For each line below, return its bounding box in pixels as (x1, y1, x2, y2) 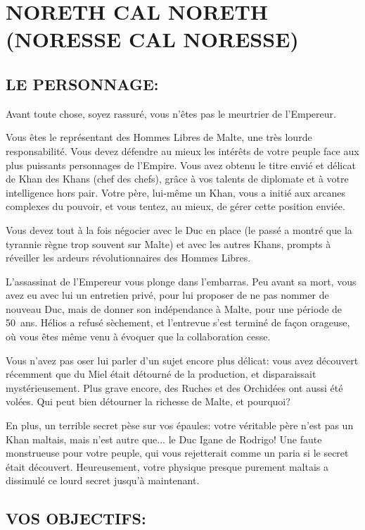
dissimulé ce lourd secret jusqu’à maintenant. (6, 473, 200, 488)
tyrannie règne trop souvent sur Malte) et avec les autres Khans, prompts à (6, 236, 331, 251)
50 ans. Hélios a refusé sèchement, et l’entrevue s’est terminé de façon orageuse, (6, 315, 350, 330)
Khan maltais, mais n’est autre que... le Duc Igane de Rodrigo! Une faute (6, 431, 322, 446)
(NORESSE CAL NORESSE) (6, 25, 299, 54)
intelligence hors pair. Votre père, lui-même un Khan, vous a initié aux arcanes (6, 185, 346, 199)
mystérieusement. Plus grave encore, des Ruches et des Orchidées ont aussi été (6, 380, 343, 395)
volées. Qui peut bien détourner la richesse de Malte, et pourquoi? (6, 394, 290, 409)
